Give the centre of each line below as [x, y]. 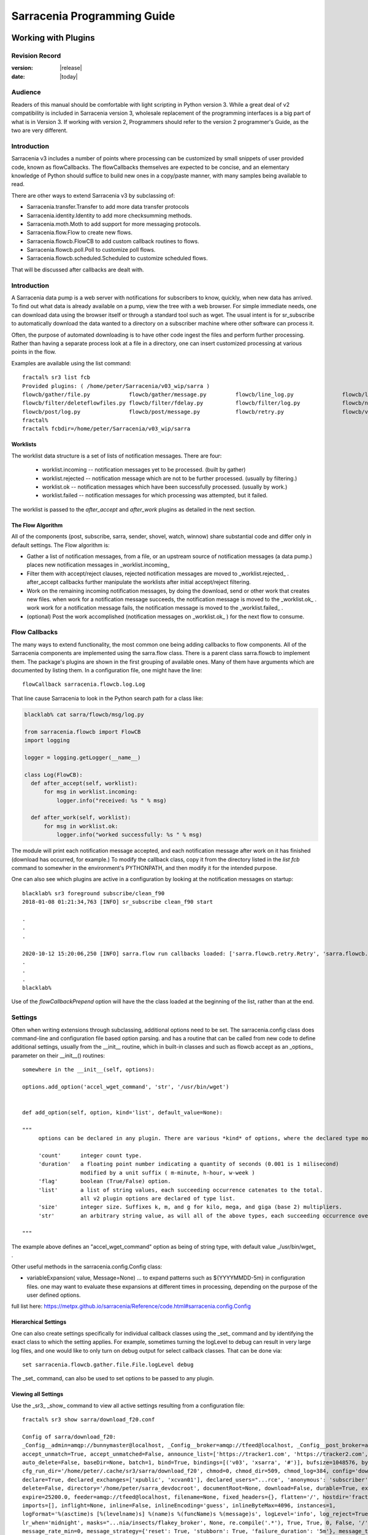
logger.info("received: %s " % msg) [111, 800]
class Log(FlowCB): [53, 775]
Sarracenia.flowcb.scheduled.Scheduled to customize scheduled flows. [117, 258]
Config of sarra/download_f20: [69, 1436]
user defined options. [54, 1295]
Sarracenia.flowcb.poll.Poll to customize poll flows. [91, 250]
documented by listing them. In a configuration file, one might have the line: [107, 670]
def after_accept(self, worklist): [84, 783]
